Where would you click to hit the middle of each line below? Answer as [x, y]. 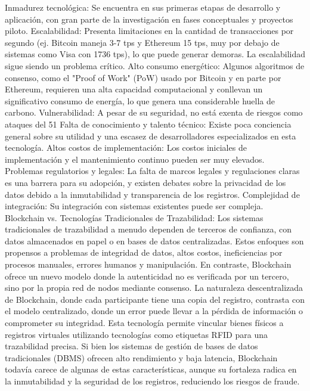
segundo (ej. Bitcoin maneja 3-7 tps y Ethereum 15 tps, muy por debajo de [142, 42]
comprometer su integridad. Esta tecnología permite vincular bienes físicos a [144, 323]
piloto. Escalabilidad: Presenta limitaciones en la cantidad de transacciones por [149, 31]
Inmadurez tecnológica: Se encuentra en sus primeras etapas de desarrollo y [143, 7]
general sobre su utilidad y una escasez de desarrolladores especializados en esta [151, 136]
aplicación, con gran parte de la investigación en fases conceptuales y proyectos [149, 19]
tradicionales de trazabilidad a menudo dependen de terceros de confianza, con [148, 229]
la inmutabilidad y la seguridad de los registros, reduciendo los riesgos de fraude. [152, 381]
